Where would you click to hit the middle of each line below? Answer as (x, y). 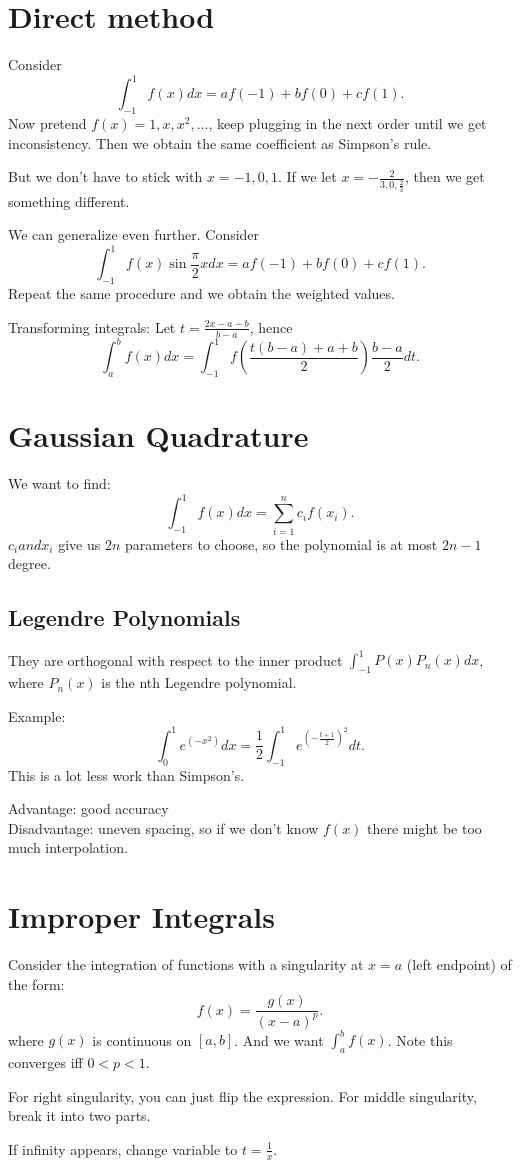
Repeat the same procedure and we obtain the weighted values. (201, 293)
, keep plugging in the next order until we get (347, 123)
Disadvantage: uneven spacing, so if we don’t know (163, 827)
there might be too (424, 827)
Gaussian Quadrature (158, 435)
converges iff (45, 1062)
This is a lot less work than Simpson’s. (126, 774)
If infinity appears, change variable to (123, 1148)
